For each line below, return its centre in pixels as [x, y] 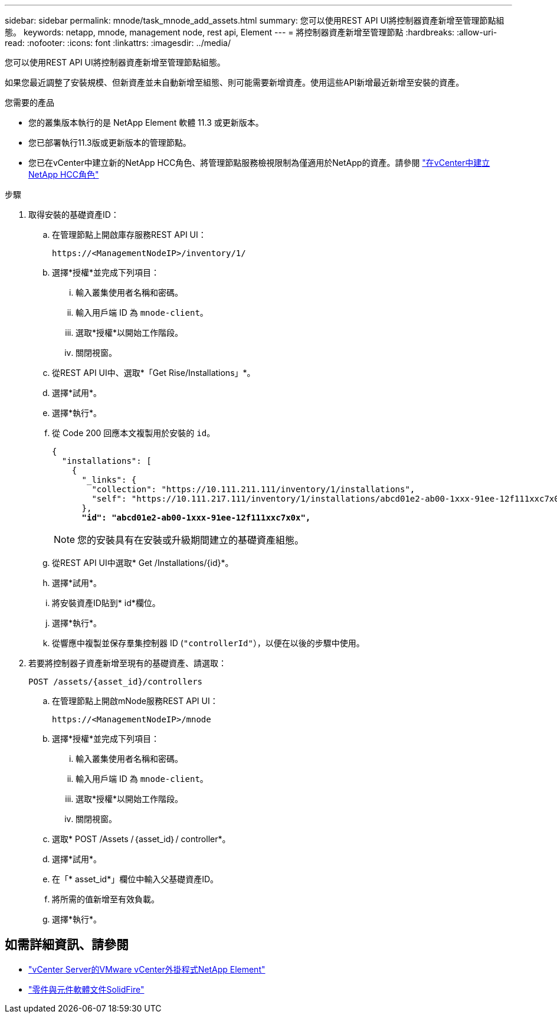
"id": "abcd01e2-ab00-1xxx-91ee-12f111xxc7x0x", [196, 518]
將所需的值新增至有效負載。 [106, 899]
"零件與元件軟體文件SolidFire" [86, 989]
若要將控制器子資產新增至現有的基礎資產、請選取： [127, 663]
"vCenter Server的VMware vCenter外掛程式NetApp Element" [147, 969]
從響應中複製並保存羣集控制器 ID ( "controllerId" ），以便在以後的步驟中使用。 [208, 643]
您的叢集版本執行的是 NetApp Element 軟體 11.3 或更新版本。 [146, 122]
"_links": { [109, 480]
